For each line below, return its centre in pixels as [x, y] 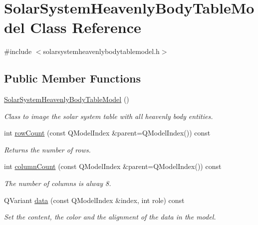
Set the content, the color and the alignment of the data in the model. [110, 217]
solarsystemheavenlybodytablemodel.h [101, 51]
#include [18, 51]
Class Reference [86, 27]
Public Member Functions [72, 78]
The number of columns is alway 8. [58, 183]
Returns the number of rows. [47, 149]
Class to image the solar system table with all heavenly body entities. [109, 116]
